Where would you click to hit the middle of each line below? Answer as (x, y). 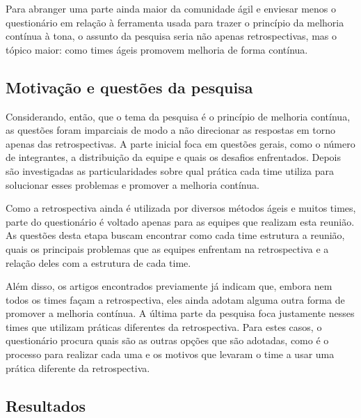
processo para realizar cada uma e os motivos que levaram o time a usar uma (170, 354)
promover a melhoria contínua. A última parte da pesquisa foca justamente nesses (180, 313)
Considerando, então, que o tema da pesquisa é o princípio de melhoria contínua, (178, 116)
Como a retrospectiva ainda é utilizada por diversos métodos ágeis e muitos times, (181, 208)
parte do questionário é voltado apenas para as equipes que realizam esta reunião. (180, 221)
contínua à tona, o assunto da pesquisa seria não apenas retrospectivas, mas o (171, 36)
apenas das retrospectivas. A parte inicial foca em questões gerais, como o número (180, 143)
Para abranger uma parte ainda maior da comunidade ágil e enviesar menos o (171, 8)
